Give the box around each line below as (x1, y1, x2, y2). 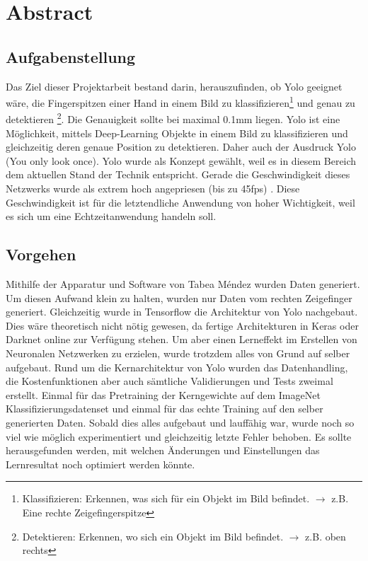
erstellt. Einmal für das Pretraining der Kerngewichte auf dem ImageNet (6, 387, 321, 402)
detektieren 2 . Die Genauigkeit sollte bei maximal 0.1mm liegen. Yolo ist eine (6, 110, 340, 127)
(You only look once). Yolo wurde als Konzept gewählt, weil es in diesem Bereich (6, 153, 357, 168)
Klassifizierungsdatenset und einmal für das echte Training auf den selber (6, 401, 323, 416)
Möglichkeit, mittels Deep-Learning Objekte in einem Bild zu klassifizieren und (6, 125, 348, 140)
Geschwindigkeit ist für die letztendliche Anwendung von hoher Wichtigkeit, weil (6, 195, 355, 209)
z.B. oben (305, 528, 346, 543)
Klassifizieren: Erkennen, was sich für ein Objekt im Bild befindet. (22, 491, 310, 506)
